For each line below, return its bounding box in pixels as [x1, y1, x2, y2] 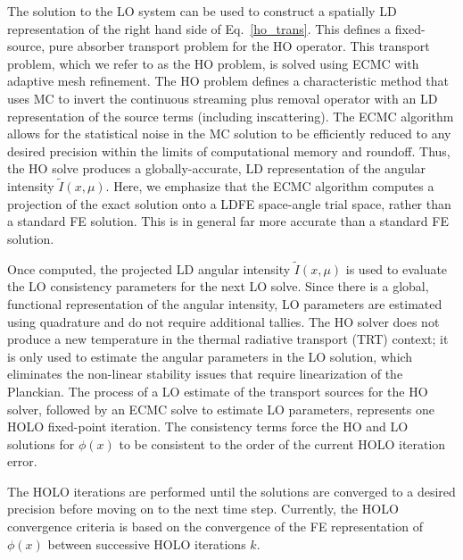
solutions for [7, 434, 75, 453]
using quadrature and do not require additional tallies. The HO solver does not [7, 312, 440, 330]
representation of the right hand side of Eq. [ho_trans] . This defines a [7, 19, 392, 38]
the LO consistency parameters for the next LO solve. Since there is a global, [7, 277, 429, 296]
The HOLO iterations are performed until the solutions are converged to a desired [7, 481, 456, 500]
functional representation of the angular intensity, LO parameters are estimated [7, 294, 442, 313]
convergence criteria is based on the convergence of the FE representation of [7, 517, 423, 536]
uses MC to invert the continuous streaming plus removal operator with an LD [7, 88, 438, 107]
